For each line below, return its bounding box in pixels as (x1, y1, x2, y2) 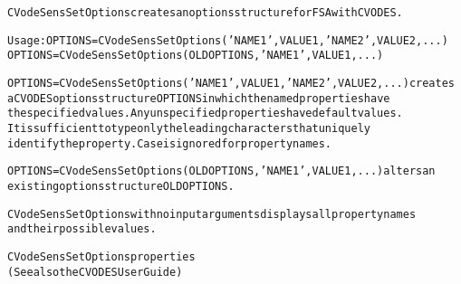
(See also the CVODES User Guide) (7, 265, 183, 279)
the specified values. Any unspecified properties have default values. (7, 107, 403, 120)
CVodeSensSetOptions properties (7, 250, 196, 263)
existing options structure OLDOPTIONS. (7, 179, 235, 193)
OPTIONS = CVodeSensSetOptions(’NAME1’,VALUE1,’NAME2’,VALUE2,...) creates (7, 76, 455, 90)
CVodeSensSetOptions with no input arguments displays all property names (7, 207, 417, 221)
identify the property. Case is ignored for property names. (7, 137, 332, 150)
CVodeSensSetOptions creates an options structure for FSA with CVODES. (7, 6, 403, 19)
